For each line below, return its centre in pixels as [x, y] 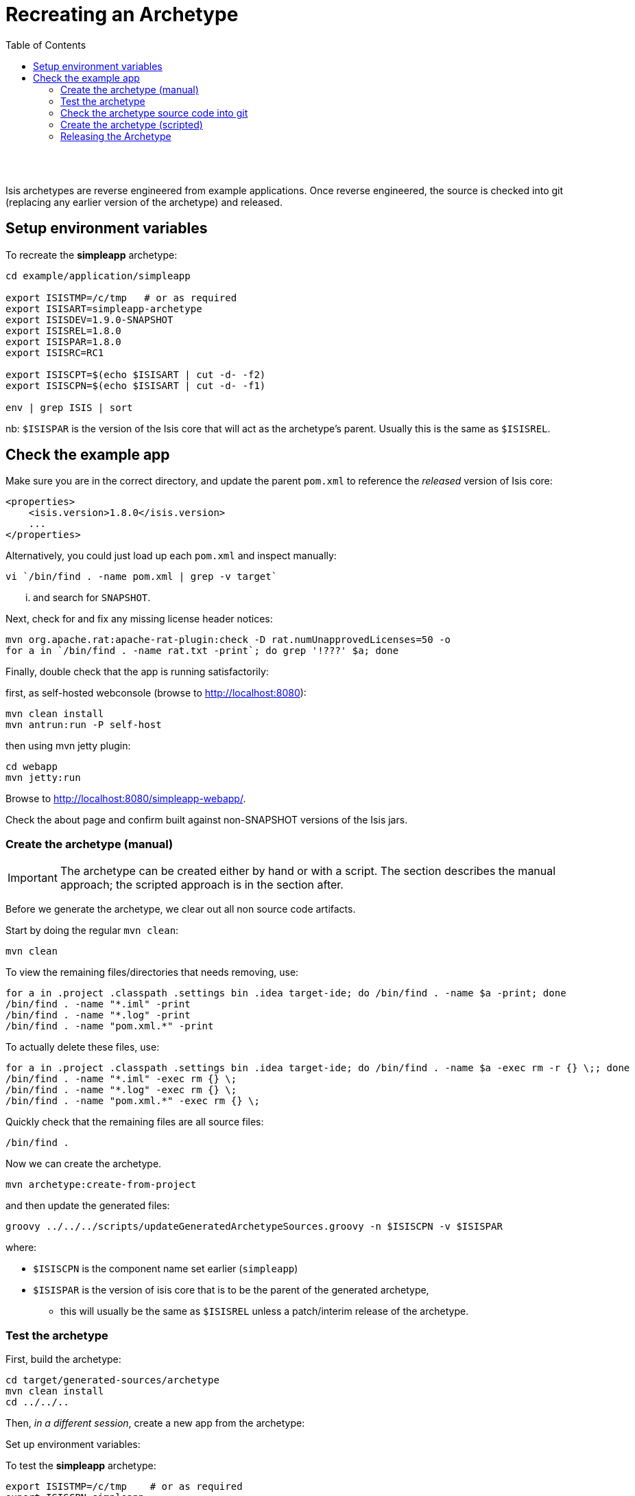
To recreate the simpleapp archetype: [92, 255]
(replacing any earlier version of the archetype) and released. [144, 202]
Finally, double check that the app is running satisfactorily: [137, 672]
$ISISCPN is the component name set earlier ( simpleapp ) [166, 1269]
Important [33, 878]
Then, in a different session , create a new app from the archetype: [155, 1423]
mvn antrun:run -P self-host [84, 725]
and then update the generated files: [88, 1206]
